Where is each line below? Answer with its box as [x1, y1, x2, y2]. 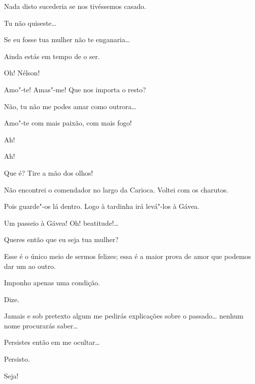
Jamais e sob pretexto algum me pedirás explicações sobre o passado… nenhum [4, 311, 244, 321]
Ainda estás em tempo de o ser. [4, 51, 100, 61]
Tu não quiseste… [4, 17, 57, 28]
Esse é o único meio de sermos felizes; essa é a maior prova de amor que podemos [4, 251, 251, 261]
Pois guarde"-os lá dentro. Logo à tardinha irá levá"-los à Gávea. [4, 201, 200, 211]
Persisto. [4, 354, 30, 364]
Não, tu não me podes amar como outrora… [4, 101, 136, 111]
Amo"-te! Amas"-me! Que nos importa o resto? [4, 84, 146, 94]
